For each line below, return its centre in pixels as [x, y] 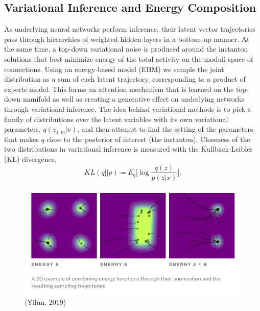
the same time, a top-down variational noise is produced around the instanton [126, 49]
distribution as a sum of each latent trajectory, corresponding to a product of [125, 79]
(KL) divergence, [30, 159]
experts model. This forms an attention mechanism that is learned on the [119, 89]
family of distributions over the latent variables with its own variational [116, 119]
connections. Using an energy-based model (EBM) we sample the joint [114, 69]
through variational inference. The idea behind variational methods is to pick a [128, 109]
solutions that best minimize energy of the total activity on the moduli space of [129, 58]
